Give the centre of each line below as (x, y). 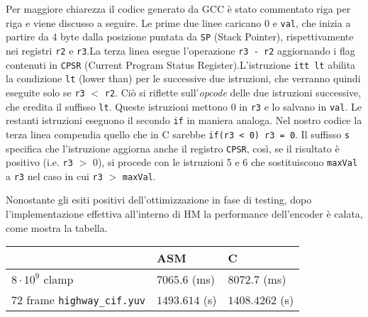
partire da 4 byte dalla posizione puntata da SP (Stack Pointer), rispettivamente (180, 37)
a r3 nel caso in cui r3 (54, 176)
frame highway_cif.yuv (86, 300)
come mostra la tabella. (57, 227)
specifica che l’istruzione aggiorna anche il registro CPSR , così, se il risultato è (173, 148)
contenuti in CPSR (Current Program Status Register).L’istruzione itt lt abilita (181, 64)
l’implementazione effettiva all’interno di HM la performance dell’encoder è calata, (184, 214)
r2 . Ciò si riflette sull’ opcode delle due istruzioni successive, (233, 92)
